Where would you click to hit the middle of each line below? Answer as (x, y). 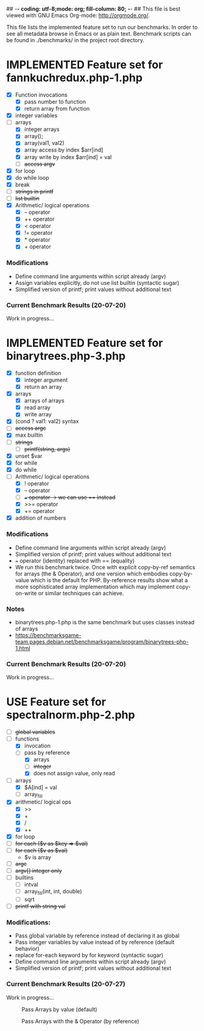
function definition (38, 373)
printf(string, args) (47, 449)
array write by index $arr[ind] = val (68, 157)
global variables (35, 732)
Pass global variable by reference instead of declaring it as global (97, 936)
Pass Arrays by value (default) (59, 1009)
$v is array (38, 857)
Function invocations (41, 95)
